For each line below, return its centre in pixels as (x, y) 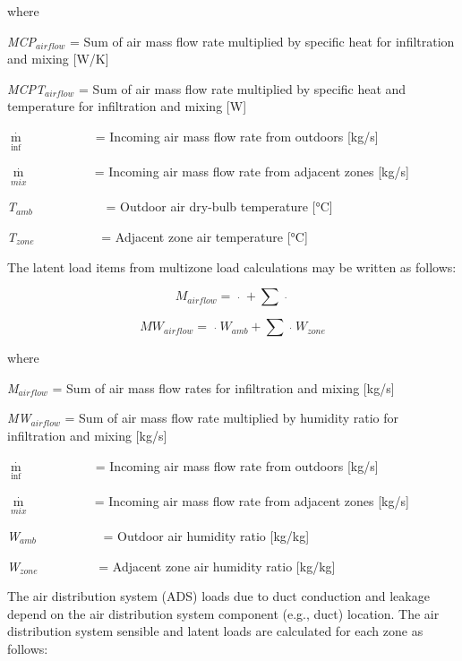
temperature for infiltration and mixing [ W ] (127, 106)
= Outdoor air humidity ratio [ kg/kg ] (206, 536)
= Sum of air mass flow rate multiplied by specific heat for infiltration (262, 41)
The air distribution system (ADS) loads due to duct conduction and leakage (218, 596)
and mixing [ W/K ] (58, 59)
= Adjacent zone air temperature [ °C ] (205, 236)
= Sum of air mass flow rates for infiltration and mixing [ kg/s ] (223, 387)
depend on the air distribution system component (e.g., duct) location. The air (223, 613)
